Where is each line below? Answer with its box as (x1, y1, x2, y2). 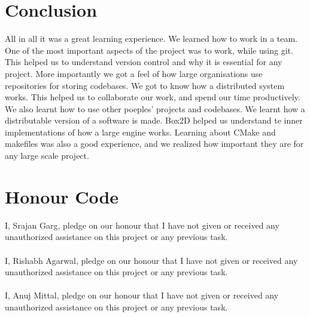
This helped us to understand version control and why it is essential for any (5, 56, 282, 68)
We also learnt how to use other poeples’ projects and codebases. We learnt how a (5, 102, 305, 115)
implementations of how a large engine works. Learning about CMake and (5, 125, 276, 138)
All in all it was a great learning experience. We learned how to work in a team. (5, 32, 298, 45)
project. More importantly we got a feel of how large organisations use (5, 67, 263, 79)
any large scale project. (5, 149, 89, 162)
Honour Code (5, 184, 119, 208)
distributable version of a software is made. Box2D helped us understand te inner (5, 114, 303, 127)
